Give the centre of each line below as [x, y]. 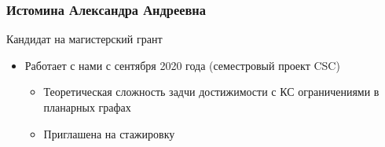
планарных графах [87, 107]
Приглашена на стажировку [109, 133]
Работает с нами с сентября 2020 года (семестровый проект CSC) [182, 65]
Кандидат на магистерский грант [84, 39]
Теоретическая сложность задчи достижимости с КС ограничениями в [211, 92]
